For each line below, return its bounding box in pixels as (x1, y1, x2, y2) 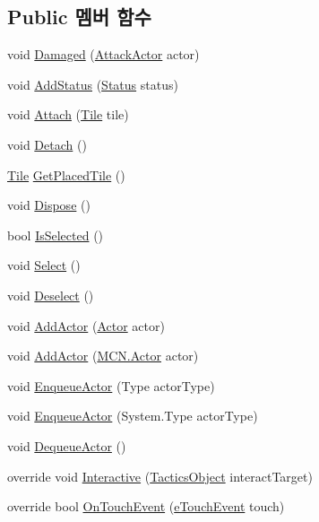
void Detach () (7, 135, 87, 153)
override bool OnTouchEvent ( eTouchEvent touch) (7, 497, 285, 516)
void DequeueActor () (7, 436, 126, 455)
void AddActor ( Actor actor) (7, 316, 165, 335)
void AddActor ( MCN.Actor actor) (7, 346, 199, 365)
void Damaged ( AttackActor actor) (7, 45, 200, 64)
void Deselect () (7, 285, 94, 304)
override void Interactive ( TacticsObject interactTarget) (7, 466, 313, 485)
